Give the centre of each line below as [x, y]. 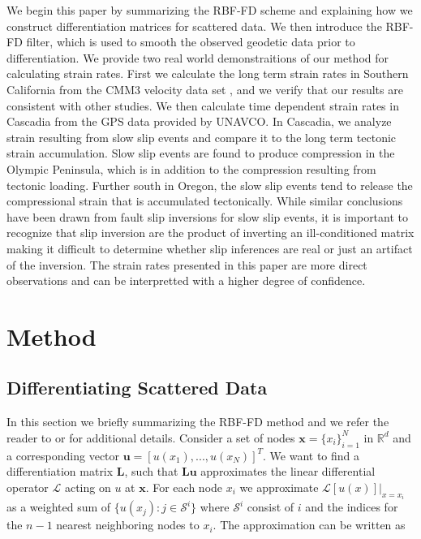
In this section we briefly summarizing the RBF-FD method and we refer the [198, 422]
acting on [88, 487]
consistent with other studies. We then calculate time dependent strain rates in [203, 105]
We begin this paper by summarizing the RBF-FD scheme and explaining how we [210, 10]
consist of [271, 507]
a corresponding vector [63, 455]
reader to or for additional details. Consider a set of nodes [151, 437]
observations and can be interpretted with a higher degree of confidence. [186, 280]
